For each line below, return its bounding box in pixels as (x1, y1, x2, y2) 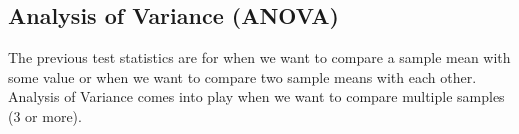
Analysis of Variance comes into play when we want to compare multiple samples (8, 86, 505, 107)
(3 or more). (8, 105, 82, 126)
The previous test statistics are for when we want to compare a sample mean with (8, 47, 511, 68)
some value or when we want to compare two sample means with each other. (8, 66, 477, 87)
